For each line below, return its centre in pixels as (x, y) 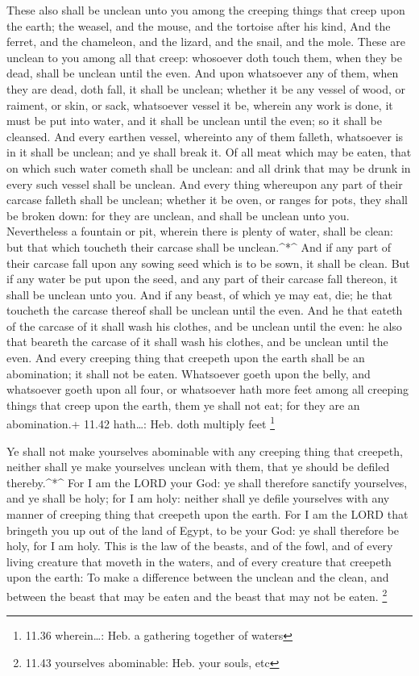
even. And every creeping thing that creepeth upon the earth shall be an (186, 358)
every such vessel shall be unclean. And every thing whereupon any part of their (205, 184)
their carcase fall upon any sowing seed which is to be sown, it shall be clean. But (208, 263)
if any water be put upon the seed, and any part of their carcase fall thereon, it (202, 279)
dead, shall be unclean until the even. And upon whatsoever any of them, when (203, 73)
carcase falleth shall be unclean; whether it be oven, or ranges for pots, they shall (207, 200)
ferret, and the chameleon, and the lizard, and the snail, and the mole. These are (206, 42)
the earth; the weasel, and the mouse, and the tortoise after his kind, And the (199, 25)
